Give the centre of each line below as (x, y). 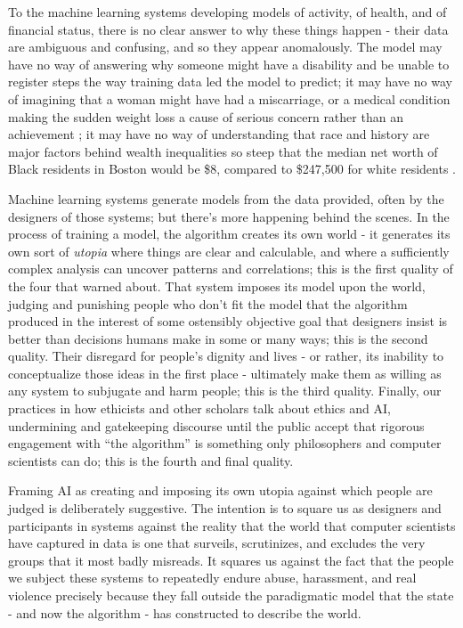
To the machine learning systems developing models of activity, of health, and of (227, 12)
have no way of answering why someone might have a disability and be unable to (229, 64)
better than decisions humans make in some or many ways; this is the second (218, 338)
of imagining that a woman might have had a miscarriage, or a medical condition (229, 98)
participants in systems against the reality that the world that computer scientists (232, 525)
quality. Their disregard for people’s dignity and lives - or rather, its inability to (226, 356)
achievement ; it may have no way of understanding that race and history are (219, 134)
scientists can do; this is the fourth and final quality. (151, 460)
